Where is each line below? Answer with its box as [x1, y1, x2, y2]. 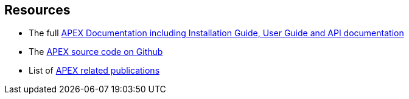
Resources [4, 2, 71, 18]
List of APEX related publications [29, 65, 160, 76]
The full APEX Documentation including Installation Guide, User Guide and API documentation [29, 28, 404, 39]
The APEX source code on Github [29, 46, 163, 57]
